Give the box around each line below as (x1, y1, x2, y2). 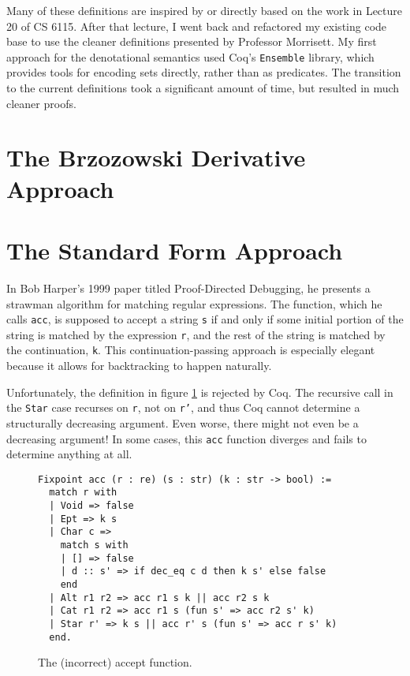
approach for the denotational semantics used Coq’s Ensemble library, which (6, 48, 375, 65)
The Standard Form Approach (6, 233, 343, 266)
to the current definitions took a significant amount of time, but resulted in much (6, 80, 400, 96)
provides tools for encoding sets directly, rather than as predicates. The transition (6, 64, 401, 80)
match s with (60, 540, 129, 551)
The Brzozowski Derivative (6, 141, 306, 174)
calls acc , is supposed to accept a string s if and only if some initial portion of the (6, 311, 404, 327)
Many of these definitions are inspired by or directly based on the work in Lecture (6, 2, 403, 18)
